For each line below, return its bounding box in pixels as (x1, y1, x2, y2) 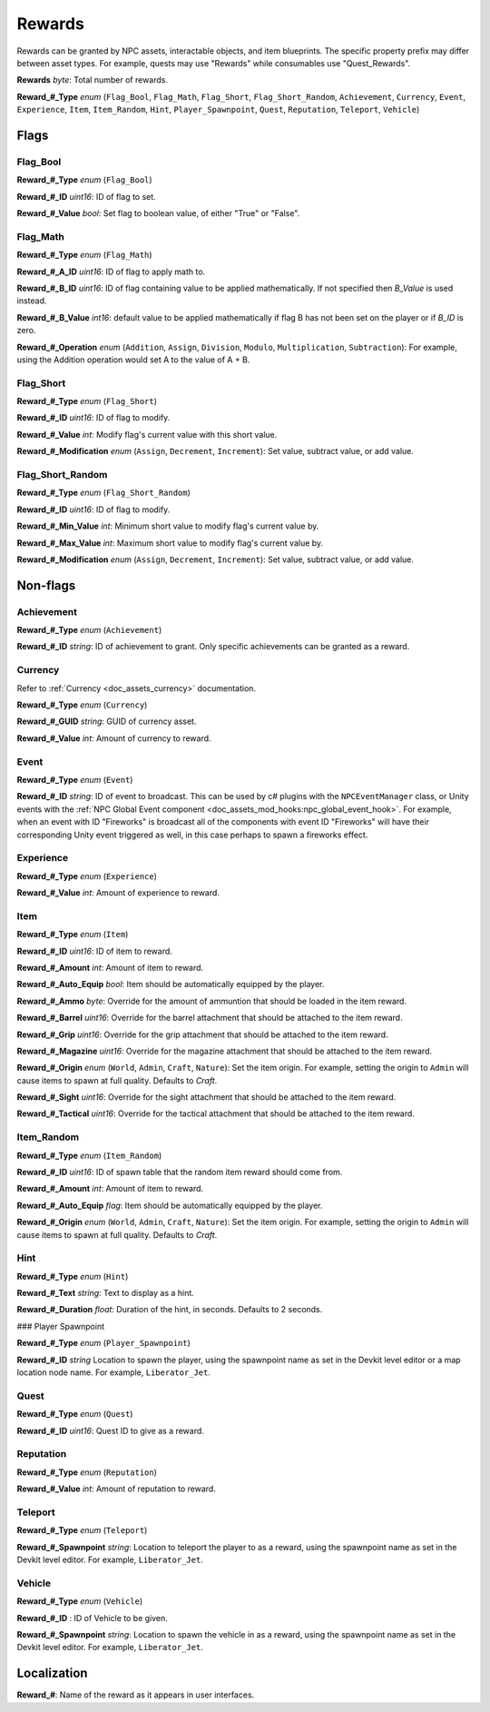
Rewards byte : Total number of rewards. (16, 74, 168, 85)
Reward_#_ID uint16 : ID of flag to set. (16, 191, 156, 202)
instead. (16, 295, 47, 306)
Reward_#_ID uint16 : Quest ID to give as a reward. (16, 1425, 204, 1436)
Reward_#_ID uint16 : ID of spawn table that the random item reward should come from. (16, 1167, 343, 1177)
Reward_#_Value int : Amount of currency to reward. (16, 732, 212, 744)
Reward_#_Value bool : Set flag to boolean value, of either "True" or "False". (16, 208, 300, 219)
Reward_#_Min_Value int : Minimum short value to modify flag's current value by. (16, 520, 319, 531)
